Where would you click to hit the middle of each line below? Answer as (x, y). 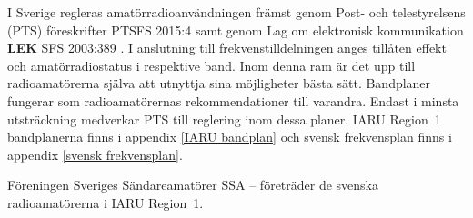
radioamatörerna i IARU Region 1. (106, 202)
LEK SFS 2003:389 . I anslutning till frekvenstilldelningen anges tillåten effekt (227, 48)
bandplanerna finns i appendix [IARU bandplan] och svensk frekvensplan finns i (230, 137)
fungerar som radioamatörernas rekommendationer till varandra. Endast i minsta (233, 100)
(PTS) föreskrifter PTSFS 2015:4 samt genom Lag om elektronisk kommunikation (236, 30)
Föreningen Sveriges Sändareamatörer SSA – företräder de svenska (193, 185)
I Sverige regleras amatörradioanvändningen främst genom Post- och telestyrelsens (236, 12)
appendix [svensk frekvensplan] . (95, 154)
